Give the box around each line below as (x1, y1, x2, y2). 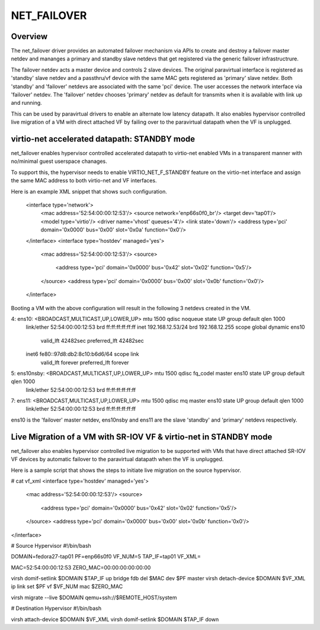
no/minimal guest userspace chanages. (11, 157, 108, 165)
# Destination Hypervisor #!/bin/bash (11, 605, 102, 612)
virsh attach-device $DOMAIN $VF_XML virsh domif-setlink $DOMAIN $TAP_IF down (11, 616, 219, 623)
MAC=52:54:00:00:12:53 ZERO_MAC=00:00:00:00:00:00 (11, 564, 151, 571)
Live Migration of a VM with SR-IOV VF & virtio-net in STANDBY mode (11, 432, 273, 442)
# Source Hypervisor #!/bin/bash (11, 542, 91, 549)
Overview (11, 31, 48, 41)
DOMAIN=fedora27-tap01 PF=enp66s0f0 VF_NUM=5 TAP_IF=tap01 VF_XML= (11, 553, 201, 560)
